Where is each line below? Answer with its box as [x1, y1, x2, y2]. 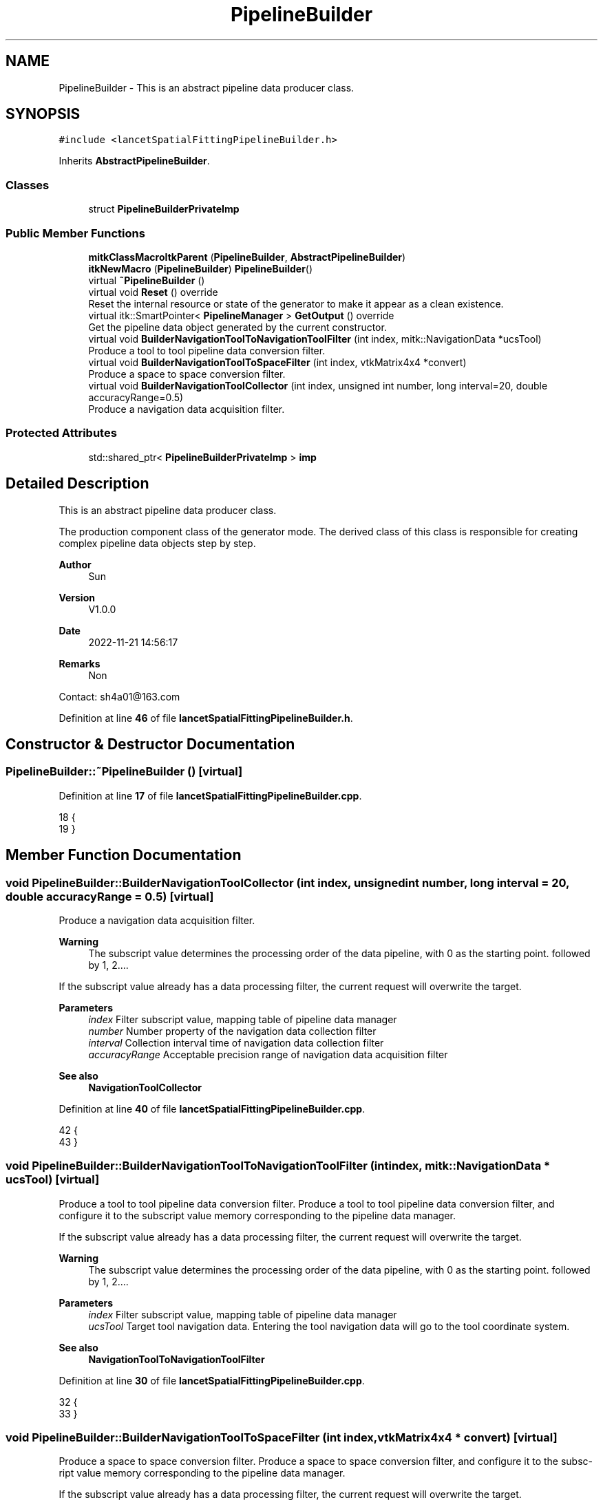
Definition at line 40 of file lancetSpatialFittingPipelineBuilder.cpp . [59, 1102, 366, 1115]
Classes [6, 178, 50, 192]
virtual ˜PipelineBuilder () [88, 274, 205, 286]
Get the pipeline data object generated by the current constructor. [88, 321, 387, 333]
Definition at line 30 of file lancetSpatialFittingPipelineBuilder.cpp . [59, 1374, 365, 1386]
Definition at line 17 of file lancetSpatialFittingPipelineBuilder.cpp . [59, 789, 362, 802]
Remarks [59, 657, 100, 669]
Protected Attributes [6, 426, 117, 440]
